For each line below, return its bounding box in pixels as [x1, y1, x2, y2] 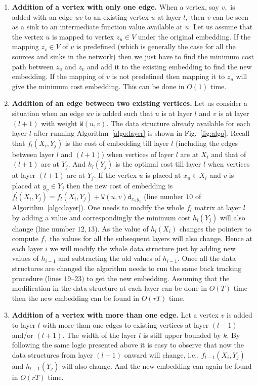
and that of [211, 148, 246, 159]
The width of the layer [66, 329, 137, 340]
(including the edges [176, 137, 238, 148]
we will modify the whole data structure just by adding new [50, 243, 236, 253]
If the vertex [98, 170, 137, 180]
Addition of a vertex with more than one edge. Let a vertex [12, 310, 219, 320]
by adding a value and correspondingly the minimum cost [12, 212, 191, 222]
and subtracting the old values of [58, 253, 160, 263]
